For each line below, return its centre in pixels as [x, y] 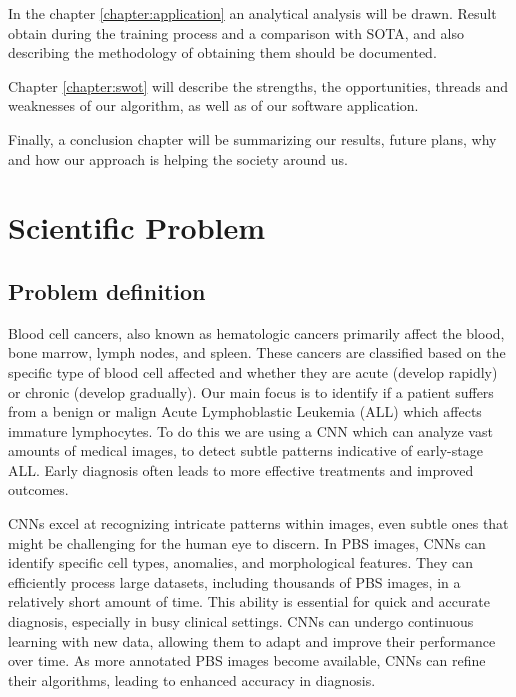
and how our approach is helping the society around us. [178, 158]
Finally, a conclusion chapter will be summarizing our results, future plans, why [252, 138]
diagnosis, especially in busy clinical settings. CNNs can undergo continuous [241, 621]
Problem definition [107, 290]
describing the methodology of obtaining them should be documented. [222, 52]
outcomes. [38, 489]
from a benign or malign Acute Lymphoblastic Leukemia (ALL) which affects [245, 411]
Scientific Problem [137, 227]
